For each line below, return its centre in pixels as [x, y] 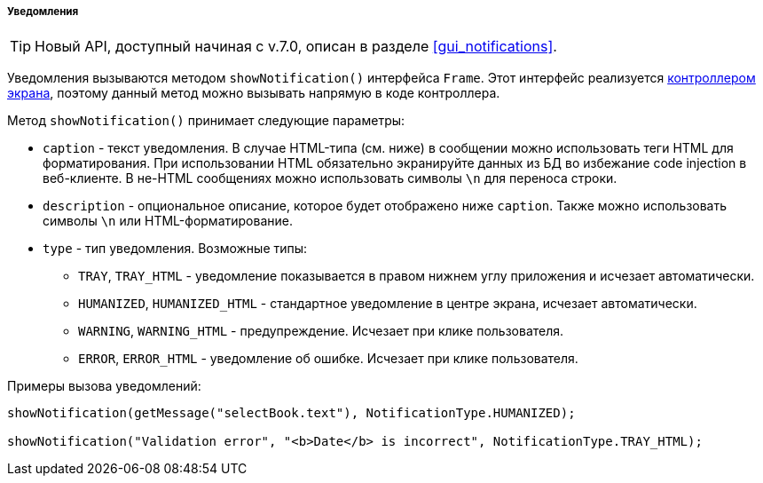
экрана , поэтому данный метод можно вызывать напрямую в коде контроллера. [254, 93]
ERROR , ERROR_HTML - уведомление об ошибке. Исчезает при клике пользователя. [328, 359]
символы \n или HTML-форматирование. [168, 221]
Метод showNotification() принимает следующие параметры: [206, 121]
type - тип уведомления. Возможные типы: [175, 249]
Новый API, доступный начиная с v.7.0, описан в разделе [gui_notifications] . [296, 47]
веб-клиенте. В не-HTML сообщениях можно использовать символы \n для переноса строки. [330, 178]
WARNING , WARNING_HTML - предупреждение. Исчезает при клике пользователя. [321, 331]
